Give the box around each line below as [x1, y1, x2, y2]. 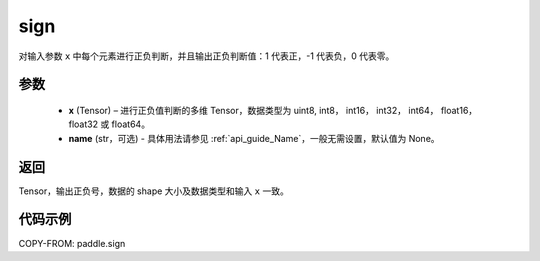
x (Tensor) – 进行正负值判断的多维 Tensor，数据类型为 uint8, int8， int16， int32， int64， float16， [68, 104, 478, 116]
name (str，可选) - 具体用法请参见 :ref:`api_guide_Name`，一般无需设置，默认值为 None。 [68, 132, 440, 144]
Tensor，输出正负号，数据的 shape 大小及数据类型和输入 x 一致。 [18, 185, 289, 197]
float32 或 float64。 [68, 118, 150, 130]
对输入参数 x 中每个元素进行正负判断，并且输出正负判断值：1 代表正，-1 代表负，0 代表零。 [18, 50, 395, 62]
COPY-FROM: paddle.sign [18, 237, 126, 249]
